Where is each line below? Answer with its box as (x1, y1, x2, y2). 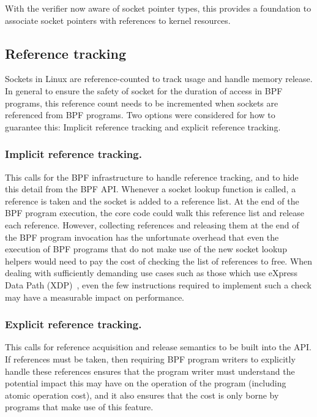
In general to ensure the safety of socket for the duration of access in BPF (5, 84, 283, 97)
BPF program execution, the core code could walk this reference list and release (5, 206, 305, 219)
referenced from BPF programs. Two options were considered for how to (5, 108, 275, 121)
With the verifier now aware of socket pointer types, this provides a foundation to (5, 2, 311, 14)
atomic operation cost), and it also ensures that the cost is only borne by (5, 388, 279, 401)
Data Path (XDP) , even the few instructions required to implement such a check (5, 278, 311, 291)
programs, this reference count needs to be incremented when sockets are (5, 96, 278, 109)
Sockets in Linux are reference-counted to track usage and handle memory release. (5, 72, 313, 85)
